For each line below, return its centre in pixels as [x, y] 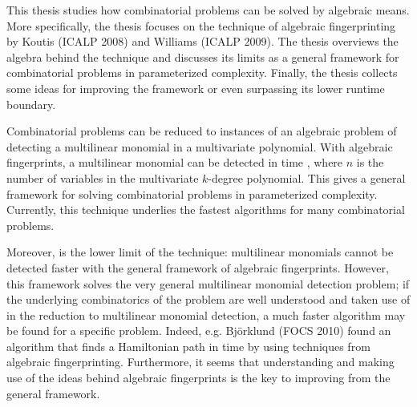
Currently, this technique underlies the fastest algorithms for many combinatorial [206, 210]
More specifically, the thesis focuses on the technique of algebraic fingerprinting [201, 25]
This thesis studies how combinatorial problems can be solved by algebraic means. [208, 10]
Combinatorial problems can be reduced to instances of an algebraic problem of [202, 131]
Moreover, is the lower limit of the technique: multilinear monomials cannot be [200, 252]
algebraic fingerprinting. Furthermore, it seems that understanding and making [200, 362]
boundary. [31, 104]
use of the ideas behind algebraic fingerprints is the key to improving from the [198, 378]
